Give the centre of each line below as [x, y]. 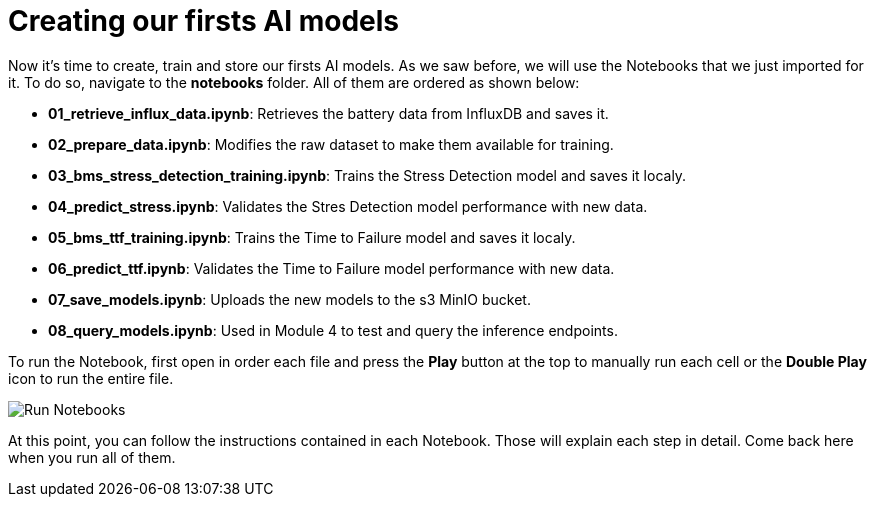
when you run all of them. [92, 457]
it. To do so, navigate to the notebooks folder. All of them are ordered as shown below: [294, 82]
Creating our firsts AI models [204, 21]
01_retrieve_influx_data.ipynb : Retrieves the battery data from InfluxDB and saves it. [328, 113]
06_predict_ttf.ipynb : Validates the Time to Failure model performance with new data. [331, 268]
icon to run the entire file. [91, 378]
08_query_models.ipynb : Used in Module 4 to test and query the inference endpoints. [333, 330]
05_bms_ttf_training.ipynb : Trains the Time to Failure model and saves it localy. [312, 237]
